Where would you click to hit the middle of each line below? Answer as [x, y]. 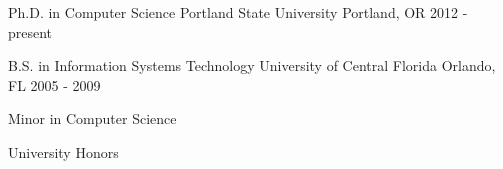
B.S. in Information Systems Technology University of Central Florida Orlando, [252, 65]
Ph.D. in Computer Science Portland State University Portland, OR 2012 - [238, 12]
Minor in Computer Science [92, 118]
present [30, 31]
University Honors [63, 151]
